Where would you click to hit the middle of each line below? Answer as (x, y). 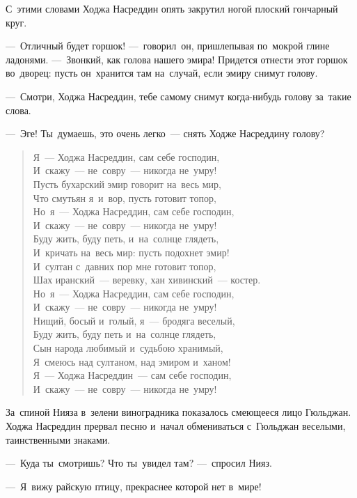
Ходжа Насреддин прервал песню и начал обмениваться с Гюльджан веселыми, (176, 426)
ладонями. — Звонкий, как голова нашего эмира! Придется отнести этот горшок (177, 59)
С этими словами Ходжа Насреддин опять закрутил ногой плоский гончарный (172, 8)
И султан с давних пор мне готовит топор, (125, 266)
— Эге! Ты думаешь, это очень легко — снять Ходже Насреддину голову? (165, 133)
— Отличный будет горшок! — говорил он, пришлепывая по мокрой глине (168, 46)
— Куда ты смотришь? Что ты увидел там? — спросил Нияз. (139, 463)
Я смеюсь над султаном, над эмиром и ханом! (132, 361)
